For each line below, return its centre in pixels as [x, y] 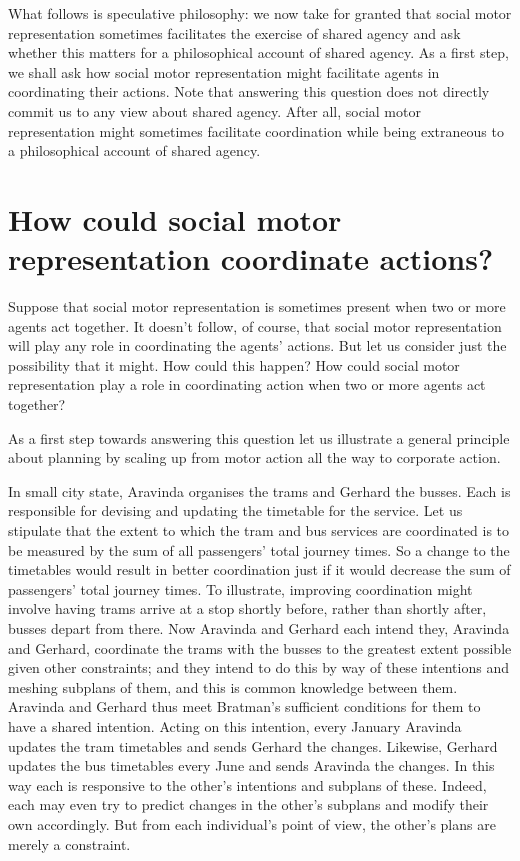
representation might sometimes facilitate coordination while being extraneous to [256, 130]
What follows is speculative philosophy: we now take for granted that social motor [260, 13]
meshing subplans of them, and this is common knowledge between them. [233, 686]
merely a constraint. [69, 843]
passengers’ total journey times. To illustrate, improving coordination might [240, 588]
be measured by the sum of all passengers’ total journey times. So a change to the [259, 549]
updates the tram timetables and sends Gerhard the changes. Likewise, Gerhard [253, 745]
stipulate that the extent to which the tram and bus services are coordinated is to [259, 530]
